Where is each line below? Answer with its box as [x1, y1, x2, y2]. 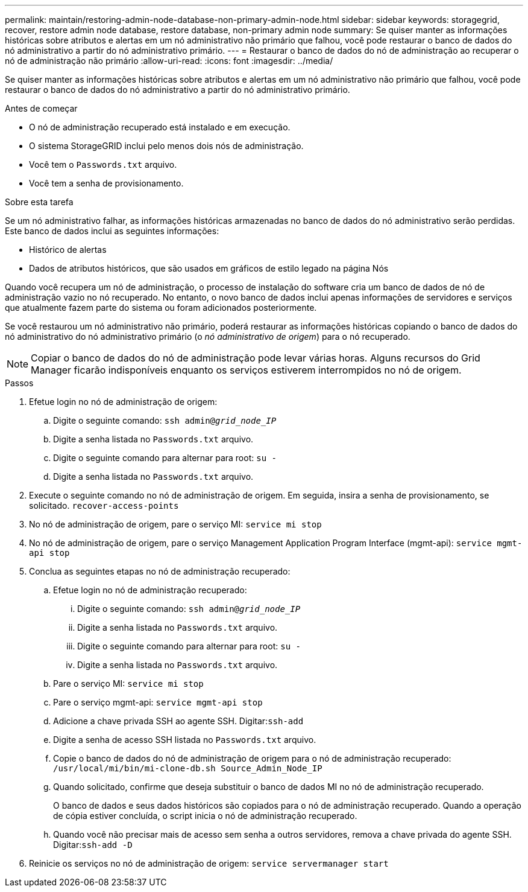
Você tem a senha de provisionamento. [29, 178, 184, 188]
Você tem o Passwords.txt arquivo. [29, 159, 177, 170]
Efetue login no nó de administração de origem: [29, 397, 218, 407]
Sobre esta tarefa [5, 197, 74, 207]
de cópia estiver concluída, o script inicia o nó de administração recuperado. [53, 811, 357, 821]
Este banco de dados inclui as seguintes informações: [5, 226, 219, 236]
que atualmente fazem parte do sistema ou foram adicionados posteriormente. [5, 302, 317, 313]
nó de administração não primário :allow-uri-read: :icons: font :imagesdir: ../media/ [5, 56, 333, 66]
